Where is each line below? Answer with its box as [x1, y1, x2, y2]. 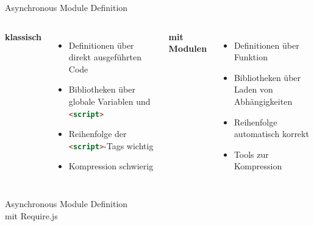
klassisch [5, 30, 41, 43]
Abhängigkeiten [234, 94, 293, 107]
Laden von [234, 83, 273, 96]
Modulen [168, 42, 207, 55]
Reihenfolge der [68, 127, 127, 140]
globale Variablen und [68, 94, 151, 107]
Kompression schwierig [68, 160, 154, 172]
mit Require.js [5, 209, 58, 222]
